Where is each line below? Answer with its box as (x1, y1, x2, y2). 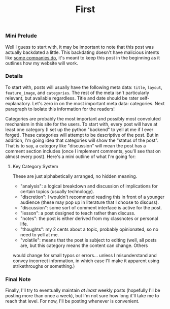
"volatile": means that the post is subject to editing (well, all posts (20, 237, 157, 243)
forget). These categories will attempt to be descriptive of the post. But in (5, 132, 159, 138)
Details (5, 73, 23, 80)
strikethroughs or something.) (12, 263, 75, 269)
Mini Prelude (5, 32, 37, 39)
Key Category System (12, 163, 58, 169)
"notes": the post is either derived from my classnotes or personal (20, 215, 158, 222)
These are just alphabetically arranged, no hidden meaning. (12, 173, 138, 179)
